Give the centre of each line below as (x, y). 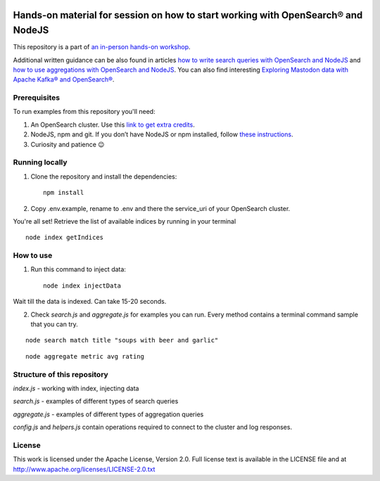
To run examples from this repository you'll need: (84, 112)
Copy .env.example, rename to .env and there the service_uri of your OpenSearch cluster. (160, 208)
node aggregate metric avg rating (85, 356)
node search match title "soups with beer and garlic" (122, 340)
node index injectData (82, 286)
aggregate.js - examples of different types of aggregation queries (108, 414)
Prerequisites (36, 98)
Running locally (40, 162)
